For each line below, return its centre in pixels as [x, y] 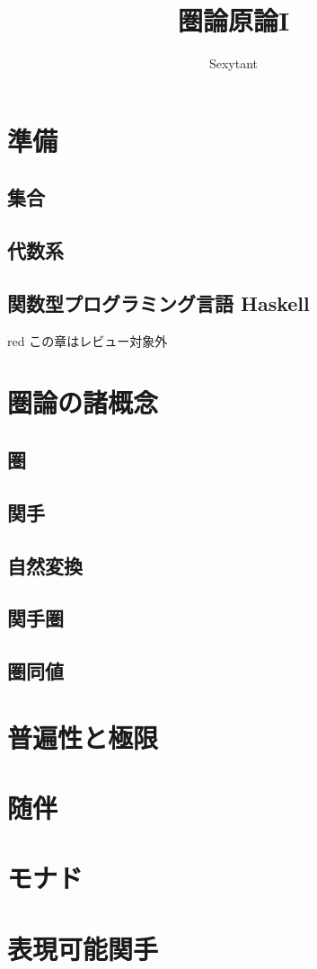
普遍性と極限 [83, 737]
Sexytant [233, 63]
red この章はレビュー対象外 [88, 340]
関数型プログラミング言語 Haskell [158, 302]
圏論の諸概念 [83, 402]
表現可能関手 [83, 948]
